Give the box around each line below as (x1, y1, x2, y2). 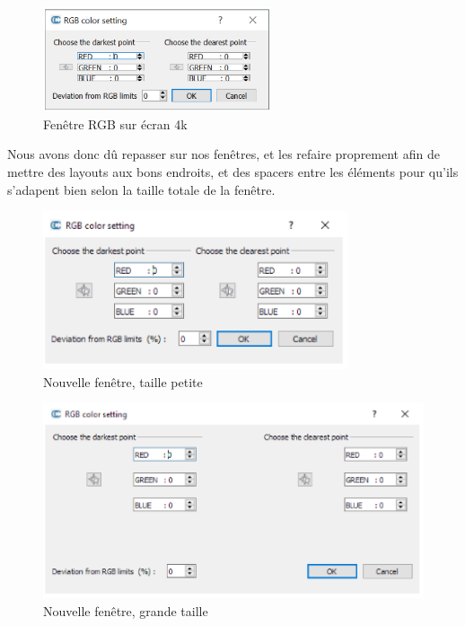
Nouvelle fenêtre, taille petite (43, 372, 203, 391)
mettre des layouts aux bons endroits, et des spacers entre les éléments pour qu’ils (7, 163, 459, 181)
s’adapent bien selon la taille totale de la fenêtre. (7, 180, 276, 198)
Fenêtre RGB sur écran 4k (43, 114, 188, 133)
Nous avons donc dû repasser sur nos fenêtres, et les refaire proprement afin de (7, 145, 440, 163)
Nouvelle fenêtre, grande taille (43, 601, 208, 620)
